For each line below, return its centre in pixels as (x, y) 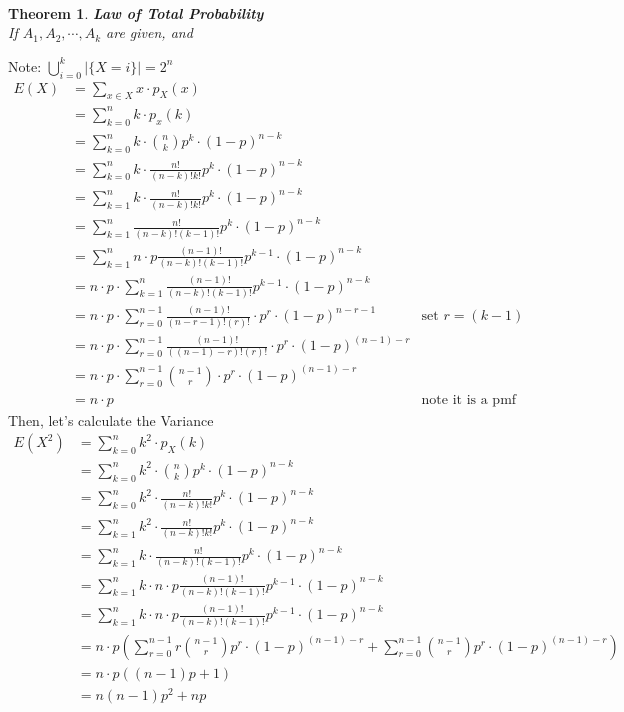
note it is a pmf (469, 399)
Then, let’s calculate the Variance (111, 419)
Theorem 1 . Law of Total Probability (136, 12)
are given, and (149, 32)
